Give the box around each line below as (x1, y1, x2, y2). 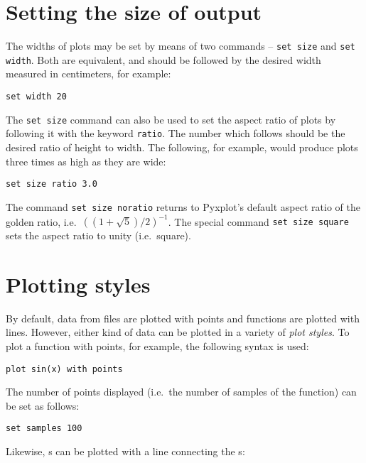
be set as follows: (6, 398, 80, 413)
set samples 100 (6, 423, 82, 434)
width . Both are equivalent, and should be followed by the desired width (6, 52, 321, 67)
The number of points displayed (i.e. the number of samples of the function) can (6, 384, 357, 399)
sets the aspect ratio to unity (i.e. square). (6, 228, 191, 242)
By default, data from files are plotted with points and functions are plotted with (6, 310, 360, 325)
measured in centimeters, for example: (6, 66, 171, 81)
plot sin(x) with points (6, 364, 123, 374)
